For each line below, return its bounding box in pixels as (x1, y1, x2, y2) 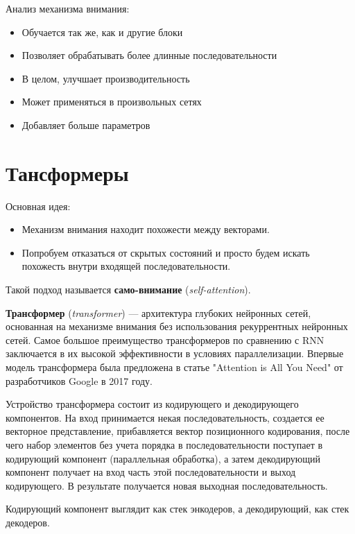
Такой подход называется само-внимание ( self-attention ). (6, 282, 251, 297)
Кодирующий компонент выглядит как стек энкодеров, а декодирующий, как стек (6, 501, 349, 516)
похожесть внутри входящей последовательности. (21, 259, 231, 273)
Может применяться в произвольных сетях (21, 94, 202, 109)
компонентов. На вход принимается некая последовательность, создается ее (6, 410, 324, 424)
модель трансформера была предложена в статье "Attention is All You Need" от (6, 360, 343, 374)
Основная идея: (6, 198, 71, 213)
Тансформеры (6, 158, 129, 187)
